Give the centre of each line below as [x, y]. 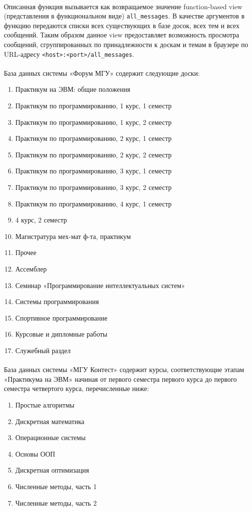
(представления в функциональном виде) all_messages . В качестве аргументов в [124, 16]
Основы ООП [35, 453]
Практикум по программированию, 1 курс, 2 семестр [93, 122]
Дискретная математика [50, 421]
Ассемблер [31, 269]
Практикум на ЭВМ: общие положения [73, 89]
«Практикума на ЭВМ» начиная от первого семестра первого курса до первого [120, 379]
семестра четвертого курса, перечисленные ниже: [77, 388]
